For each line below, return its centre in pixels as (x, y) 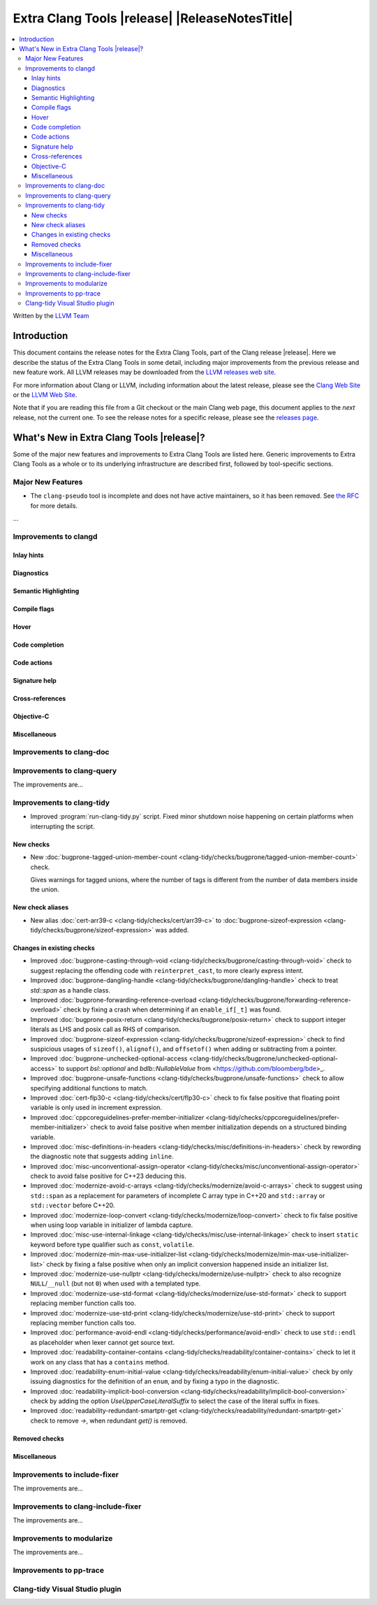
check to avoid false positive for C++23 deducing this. (108, 1176)
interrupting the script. (62, 826)
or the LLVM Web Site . (45, 394)
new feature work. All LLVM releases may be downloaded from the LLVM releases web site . (145, 372)
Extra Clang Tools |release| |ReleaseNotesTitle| (153, 18)
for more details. (54, 505)
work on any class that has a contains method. (100, 1362)
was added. (172, 930)
